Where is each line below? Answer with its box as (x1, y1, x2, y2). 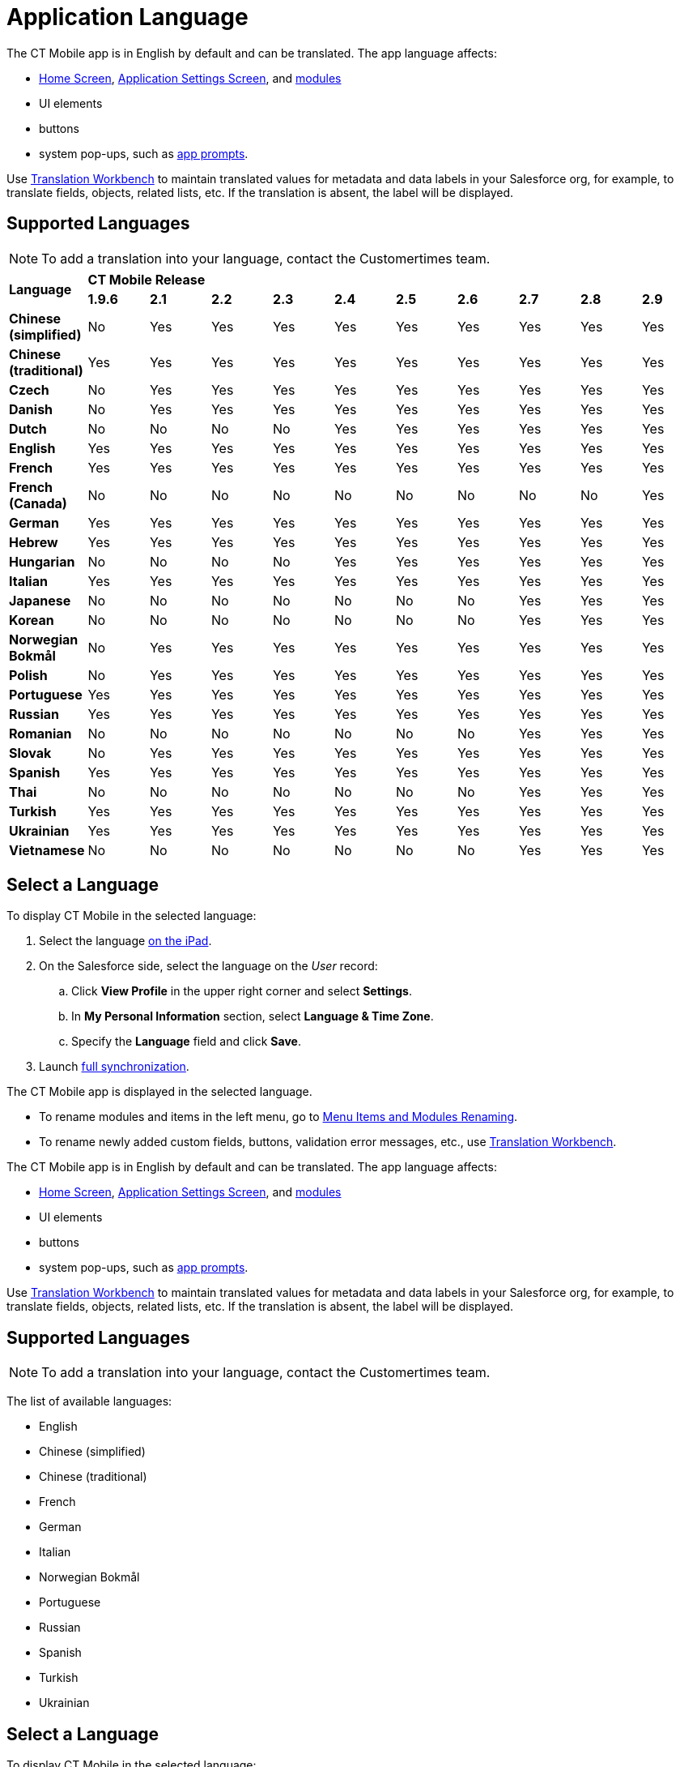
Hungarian (9, 553, 75, 570)
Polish (9, 666, 48, 683)
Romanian (9, 725, 72, 742)
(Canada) (9, 494, 67, 511)
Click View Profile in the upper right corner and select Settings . (71, 984, 413, 999)
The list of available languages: (6, 1394, 172, 1409)
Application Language (6, 3, 249, 31)
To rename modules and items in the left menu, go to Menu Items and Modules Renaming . (39, 1110, 518, 1124)
